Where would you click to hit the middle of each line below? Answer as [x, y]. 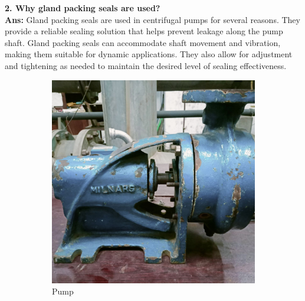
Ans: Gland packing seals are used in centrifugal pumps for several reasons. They [152, 19]
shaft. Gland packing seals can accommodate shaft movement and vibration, [143, 42]
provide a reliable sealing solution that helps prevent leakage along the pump [144, 31]
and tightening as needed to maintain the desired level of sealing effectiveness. [146, 65]
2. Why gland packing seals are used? [83, 8]
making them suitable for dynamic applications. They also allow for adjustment [149, 54]
